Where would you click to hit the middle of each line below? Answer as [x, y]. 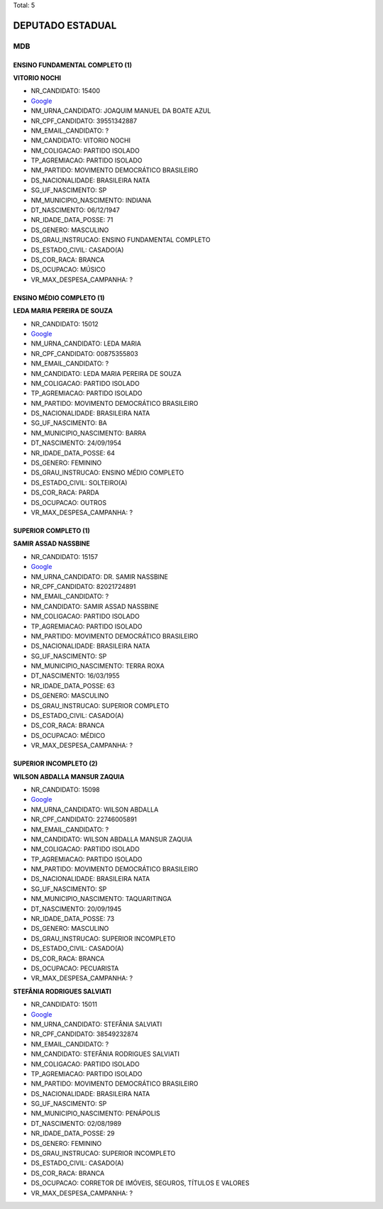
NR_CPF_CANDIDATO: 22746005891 [84, 819]
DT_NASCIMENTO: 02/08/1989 [76, 1123]
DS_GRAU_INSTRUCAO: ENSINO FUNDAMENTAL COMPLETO [121, 240]
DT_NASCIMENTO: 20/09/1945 [76, 909]
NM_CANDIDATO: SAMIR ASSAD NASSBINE [95, 606]
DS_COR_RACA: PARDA [65, 492]
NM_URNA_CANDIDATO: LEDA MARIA [86, 343]
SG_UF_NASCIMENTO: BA [69, 423]
